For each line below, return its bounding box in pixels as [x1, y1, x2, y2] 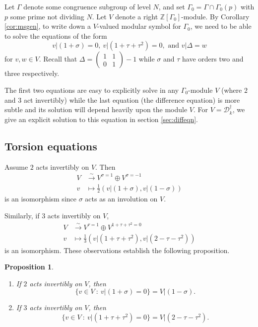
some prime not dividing [10, 11, 84, 21]
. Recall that [39, 54, 77, 64]
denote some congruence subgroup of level [23, 1, 151, 11]
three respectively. [4, 68, 60, 78]
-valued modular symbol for [97, 21, 181, 31]
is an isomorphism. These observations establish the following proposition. [4, 245, 230, 255]
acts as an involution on [85, 194, 158, 204]
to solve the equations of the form [4, 30, 107, 41]
